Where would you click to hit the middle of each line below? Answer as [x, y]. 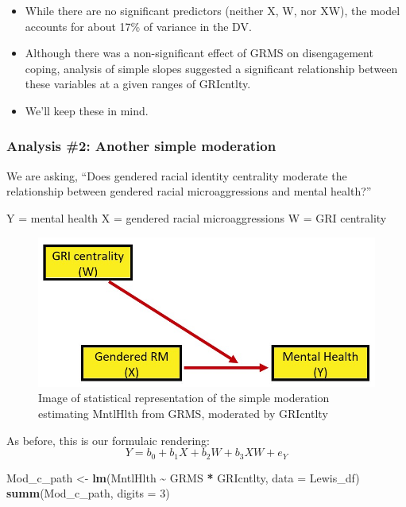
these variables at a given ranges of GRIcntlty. [138, 84]
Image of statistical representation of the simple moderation [184, 398]
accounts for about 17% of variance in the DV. [138, 26]
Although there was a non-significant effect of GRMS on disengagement [199, 53]
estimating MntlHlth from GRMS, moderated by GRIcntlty [183, 413]
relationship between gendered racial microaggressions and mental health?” [189, 191]
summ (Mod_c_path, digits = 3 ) [88, 493]
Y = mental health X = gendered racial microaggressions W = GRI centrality [197, 217]
